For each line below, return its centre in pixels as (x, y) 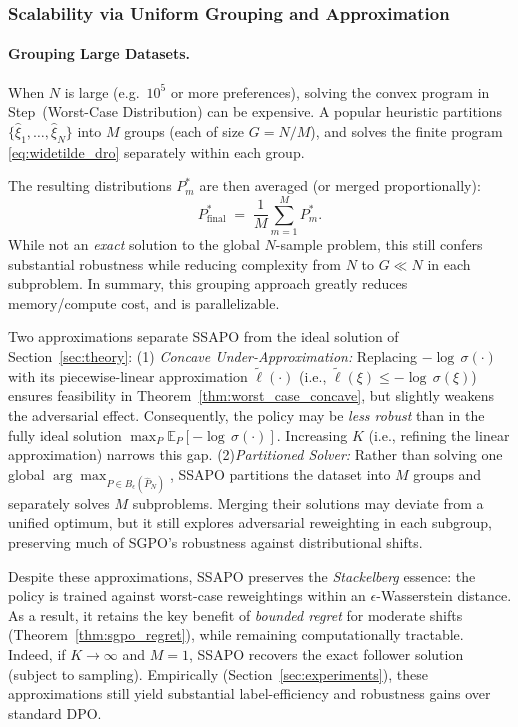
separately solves (59, 502)
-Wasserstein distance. (444, 595)
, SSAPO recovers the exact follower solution (326, 654)
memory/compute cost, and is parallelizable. (144, 302)
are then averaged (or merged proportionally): (340, 185)
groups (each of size (184, 130)
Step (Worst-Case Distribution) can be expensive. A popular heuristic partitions (255, 111)
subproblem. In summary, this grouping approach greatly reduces (208, 283)
